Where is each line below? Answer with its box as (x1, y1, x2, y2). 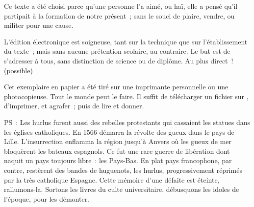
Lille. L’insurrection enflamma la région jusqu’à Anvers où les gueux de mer (4, 136, 232, 146)
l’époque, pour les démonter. (4, 193, 90, 204)
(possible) (4, 65, 33, 75)
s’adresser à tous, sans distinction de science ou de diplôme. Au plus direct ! (4, 55, 233, 65)
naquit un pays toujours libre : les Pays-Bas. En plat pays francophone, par (4, 155, 232, 166)
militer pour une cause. (4, 20, 74, 30)
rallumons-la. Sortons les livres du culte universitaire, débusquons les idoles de (4, 184, 239, 194)
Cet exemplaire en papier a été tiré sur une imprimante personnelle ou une (4, 82, 229, 92)
